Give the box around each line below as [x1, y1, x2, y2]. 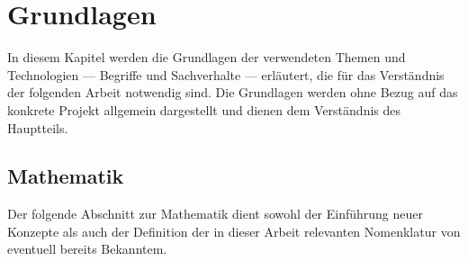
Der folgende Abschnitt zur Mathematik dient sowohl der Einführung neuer [7, 204, 424, 223]
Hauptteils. [7, 118, 68, 137]
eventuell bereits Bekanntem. [7, 239, 167, 258]
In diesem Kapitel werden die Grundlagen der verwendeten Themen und [7, 48, 406, 67]
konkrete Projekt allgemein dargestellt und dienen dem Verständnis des [7, 100, 401, 119]
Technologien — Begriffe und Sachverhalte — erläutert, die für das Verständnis [7, 65, 445, 84]
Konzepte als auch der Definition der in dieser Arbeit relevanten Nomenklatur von [7, 221, 461, 240]
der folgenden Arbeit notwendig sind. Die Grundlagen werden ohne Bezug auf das [7, 83, 458, 102]
